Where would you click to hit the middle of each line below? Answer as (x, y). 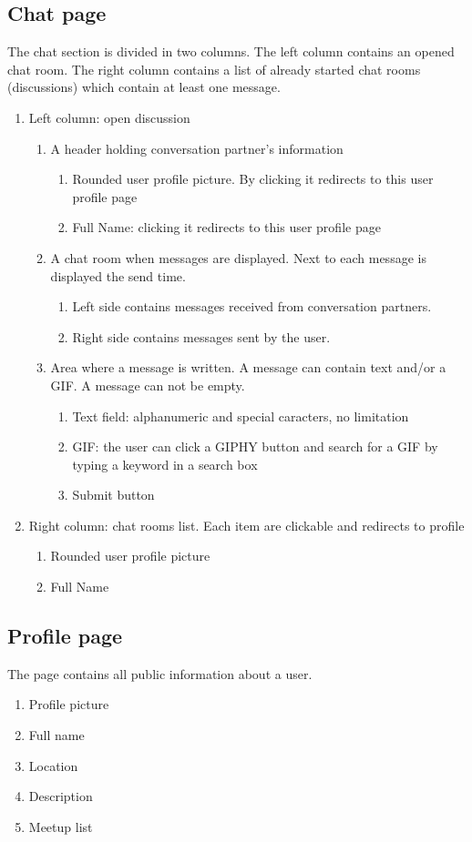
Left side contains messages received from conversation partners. (252, 306)
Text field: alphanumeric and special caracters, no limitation (241, 416)
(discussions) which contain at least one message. (144, 87)
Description (61, 796)
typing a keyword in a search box (165, 464)
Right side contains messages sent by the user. (201, 336)
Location (53, 765)
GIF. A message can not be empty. (148, 385)
